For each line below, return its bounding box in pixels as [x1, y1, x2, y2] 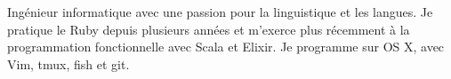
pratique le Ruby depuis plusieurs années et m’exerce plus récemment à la [7, 20, 410, 38]
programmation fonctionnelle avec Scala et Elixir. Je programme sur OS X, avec [7, 37, 445, 56]
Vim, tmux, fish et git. [7, 54, 130, 73]
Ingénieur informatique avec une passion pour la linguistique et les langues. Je [7, 3, 433, 20]
